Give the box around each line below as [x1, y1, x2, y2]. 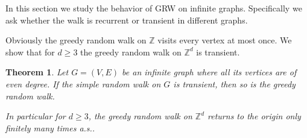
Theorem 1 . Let [5, 66, 69, 78]
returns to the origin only [207, 110, 301, 122]
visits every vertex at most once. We [157, 34, 292, 46]
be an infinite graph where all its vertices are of [122, 66, 297, 78]
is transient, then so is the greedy [173, 77, 296, 90]
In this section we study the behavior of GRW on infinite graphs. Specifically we [5, 2, 302, 14]
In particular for [5, 110, 66, 122]
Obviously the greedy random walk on [5, 34, 147, 46]
